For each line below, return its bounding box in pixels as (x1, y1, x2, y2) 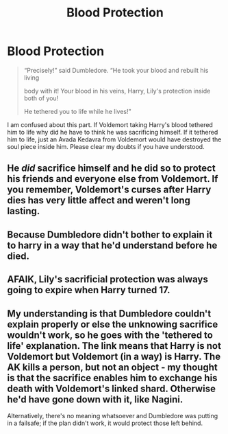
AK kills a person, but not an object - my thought (7, 361, 218, 373)
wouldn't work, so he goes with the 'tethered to (7, 329, 214, 341)
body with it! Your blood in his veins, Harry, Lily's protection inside (23, 87, 211, 95)
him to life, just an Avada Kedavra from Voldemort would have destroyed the (7, 135, 222, 144)
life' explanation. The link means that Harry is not (7, 340, 221, 352)
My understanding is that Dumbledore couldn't (7, 308, 212, 319)
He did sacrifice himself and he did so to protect (7, 163, 216, 174)
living (23, 73, 40, 82)
